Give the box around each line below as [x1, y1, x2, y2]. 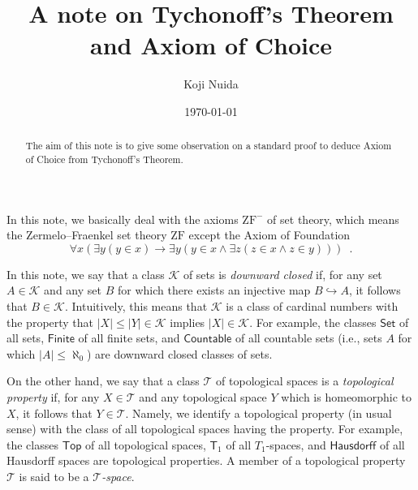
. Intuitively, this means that [64, 297, 208, 314]
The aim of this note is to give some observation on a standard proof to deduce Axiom [25, 139, 392, 153]
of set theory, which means [267, 210, 399, 227]
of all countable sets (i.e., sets [235, 329, 382, 346]
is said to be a [19, 467, 89, 484]
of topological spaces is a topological [216, 372, 394, 389]
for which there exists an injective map [117, 282, 311, 299]
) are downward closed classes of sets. [87, 345, 273, 362]
